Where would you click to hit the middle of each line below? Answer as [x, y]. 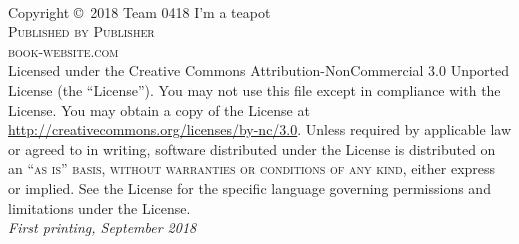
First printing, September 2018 [102, 227]
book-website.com [63, 50]
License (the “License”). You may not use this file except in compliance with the [254, 89]
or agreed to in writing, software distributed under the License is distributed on [252, 148]
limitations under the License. [99, 207]
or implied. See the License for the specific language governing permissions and [249, 187]
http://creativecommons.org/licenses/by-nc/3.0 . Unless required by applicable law [259, 129]
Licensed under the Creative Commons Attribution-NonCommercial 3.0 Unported [259, 70]
